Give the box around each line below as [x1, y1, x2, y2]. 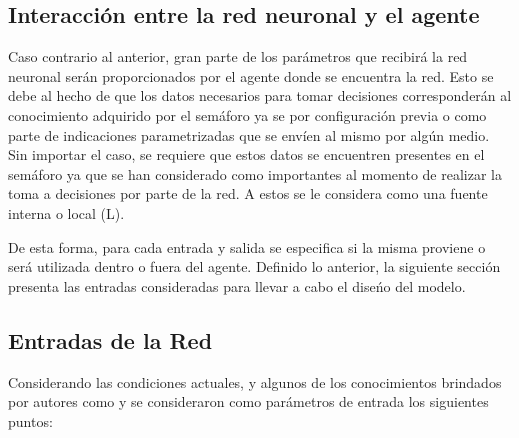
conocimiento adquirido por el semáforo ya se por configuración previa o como [8, 104, 487, 125]
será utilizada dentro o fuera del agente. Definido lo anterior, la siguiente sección [8, 256, 501, 277]
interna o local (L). [8, 202, 125, 223]
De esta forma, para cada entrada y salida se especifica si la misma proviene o [8, 236, 486, 257]
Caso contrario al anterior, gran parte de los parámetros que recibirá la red [8, 46, 468, 67]
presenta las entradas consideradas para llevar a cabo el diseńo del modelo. [8, 275, 466, 296]
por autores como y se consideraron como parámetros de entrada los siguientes [8, 391, 489, 412]
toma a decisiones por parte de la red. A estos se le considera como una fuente [8, 183, 488, 204]
